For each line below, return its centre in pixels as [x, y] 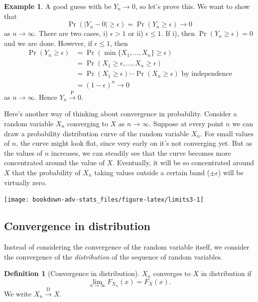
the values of [23, 152]
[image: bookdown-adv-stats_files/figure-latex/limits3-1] [104, 200]
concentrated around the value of [54, 162]
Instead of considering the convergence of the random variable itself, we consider [127, 247]
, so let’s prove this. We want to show [193, 6]
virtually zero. [25, 182]
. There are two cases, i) [71, 33]
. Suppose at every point [186, 123]
